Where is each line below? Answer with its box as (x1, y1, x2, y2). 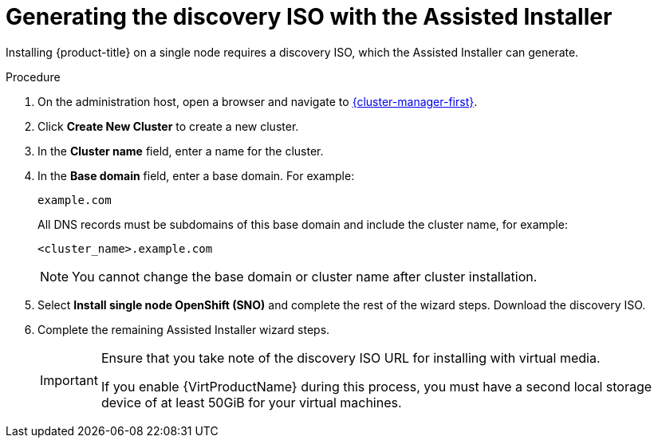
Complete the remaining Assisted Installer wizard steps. (37, 322, 330, 336)
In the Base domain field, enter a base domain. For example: (37, 168, 355, 183)
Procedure (6, 69, 61, 84)
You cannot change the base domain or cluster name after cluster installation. (72, 268, 538, 285)
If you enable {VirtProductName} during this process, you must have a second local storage (100, 378, 652, 395)
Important (40, 371, 98, 388)
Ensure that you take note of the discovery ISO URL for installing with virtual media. (100, 349, 601, 366)
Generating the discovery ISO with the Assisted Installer (6, 3, 613, 30)
